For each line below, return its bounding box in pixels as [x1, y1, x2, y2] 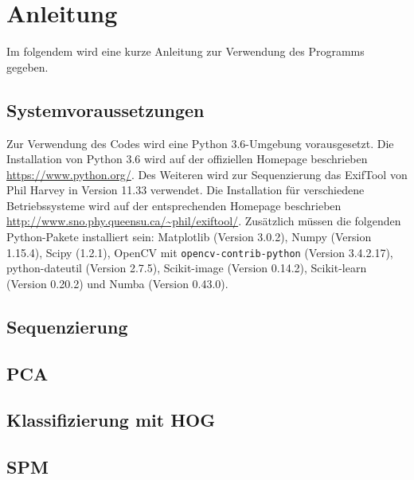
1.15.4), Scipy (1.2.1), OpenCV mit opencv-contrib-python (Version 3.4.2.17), [6, 244, 393, 260]
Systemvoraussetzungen [6, 97, 205, 122]
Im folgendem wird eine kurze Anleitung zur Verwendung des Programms [6, 43, 365, 60]
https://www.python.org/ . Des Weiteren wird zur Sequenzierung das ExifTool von [6, 166, 408, 182]
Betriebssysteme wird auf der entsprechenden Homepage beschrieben [6, 197, 342, 213]
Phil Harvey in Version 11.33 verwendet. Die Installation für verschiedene [6, 181, 365, 198]
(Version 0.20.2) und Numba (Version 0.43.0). [6, 275, 228, 291]
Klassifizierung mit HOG [6, 408, 216, 432]
